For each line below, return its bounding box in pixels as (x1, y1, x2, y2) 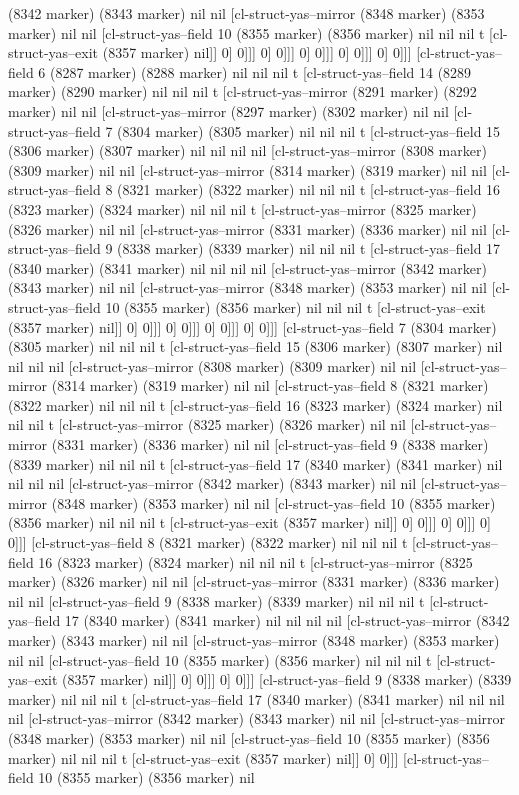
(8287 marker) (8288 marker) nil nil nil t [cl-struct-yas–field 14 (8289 (49, 61, 472, 82)
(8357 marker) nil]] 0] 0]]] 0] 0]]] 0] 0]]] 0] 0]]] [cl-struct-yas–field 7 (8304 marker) (8, 316, 497, 337)
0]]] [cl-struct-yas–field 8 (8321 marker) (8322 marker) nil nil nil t (8, 532, 408, 553)
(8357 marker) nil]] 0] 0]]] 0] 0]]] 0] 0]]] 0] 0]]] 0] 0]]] (102, 42, 412, 63)
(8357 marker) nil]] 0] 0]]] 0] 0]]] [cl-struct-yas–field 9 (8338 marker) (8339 (62, 669, 512, 690)
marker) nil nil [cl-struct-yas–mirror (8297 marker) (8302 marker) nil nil (8, 100, 449, 121)
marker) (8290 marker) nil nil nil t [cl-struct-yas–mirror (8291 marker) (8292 (8, 81, 477, 102)
